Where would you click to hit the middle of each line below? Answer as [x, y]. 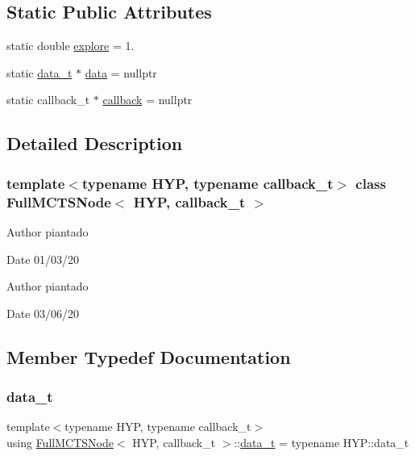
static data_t [39, 72]
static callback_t [48, 100]
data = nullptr [121, 72]
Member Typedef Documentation [149, 356]
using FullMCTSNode [60, 442]
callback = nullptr [147, 100]
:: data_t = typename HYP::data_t [322, 442]
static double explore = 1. [71, 46]
